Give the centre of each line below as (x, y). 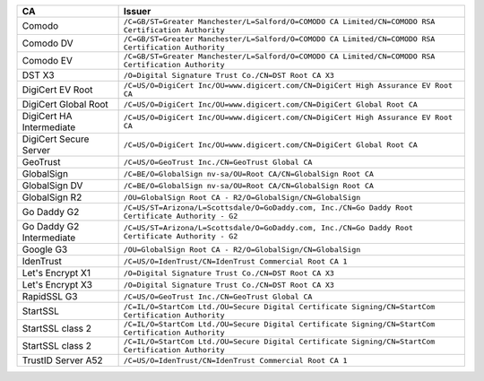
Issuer (137, 11)
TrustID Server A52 (62, 360)
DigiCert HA (47, 116)
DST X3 (38, 75)
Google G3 (45, 249)
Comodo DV (48, 43)
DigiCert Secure (56, 139)
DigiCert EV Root (57, 90)
